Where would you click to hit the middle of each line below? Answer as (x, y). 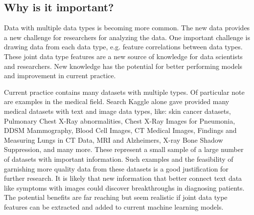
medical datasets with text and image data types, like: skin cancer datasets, (117, 111)
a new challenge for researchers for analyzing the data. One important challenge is (127, 37)
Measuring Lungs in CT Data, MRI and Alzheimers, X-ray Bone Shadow (114, 140)
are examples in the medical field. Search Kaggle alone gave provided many (117, 101)
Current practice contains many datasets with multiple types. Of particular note (124, 92)
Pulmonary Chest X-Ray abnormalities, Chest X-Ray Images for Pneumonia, (120, 120)
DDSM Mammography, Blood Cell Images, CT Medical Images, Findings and (120, 130)
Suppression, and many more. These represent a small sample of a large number (124, 149)
